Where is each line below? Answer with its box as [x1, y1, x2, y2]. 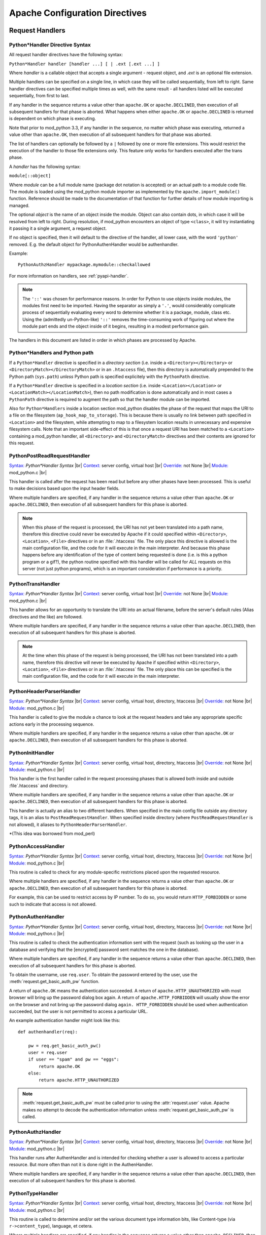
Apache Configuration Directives [9, 7, 147, 18]
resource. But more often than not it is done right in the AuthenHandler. [9, 1161, 154, 1168]
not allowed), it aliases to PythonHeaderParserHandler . [9, 822, 127, 827]
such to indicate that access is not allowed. [9, 901, 97, 907]
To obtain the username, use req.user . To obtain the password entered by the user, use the [9, 972, 198, 978]
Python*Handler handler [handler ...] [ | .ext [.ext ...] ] [9, 61, 160, 67]
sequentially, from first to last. [9, 93, 70, 99]
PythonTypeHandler [9, 1190, 59, 1196]
